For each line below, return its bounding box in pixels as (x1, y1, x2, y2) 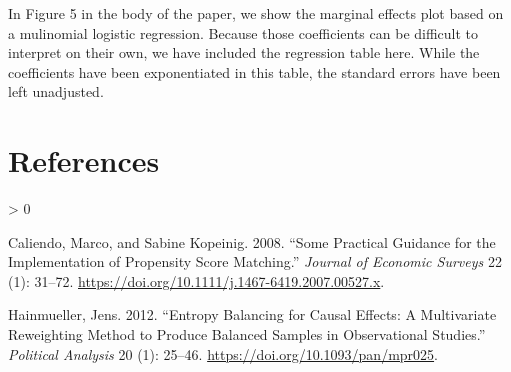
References (8, 140, 160, 181)
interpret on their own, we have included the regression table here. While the (8, 42, 480, 63)
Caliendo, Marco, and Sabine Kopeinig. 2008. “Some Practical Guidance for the (8, 231, 496, 252)
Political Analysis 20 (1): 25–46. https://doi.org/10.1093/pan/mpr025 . (8, 343, 438, 364)
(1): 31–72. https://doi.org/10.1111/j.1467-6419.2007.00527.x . (8, 270, 385, 291)
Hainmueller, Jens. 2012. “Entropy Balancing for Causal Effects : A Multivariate (8, 304, 497, 325)
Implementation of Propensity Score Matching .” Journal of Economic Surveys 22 (8, 251, 502, 272)
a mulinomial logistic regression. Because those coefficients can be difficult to (8, 22, 479, 43)
